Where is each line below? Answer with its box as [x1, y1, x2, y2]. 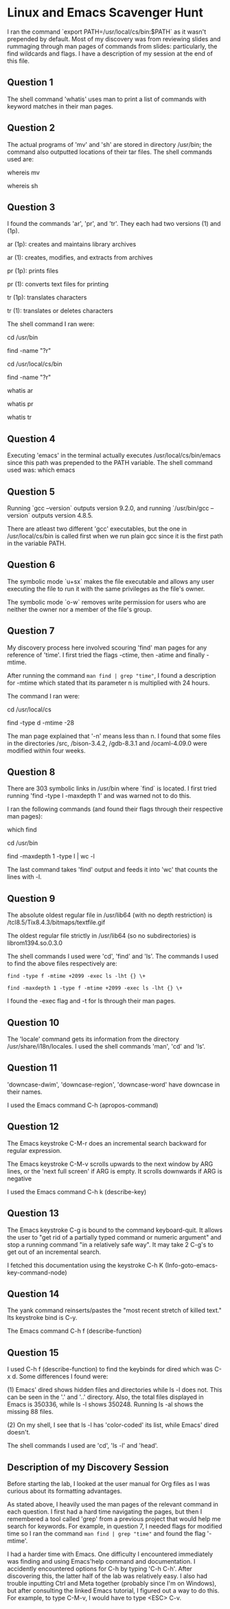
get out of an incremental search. [7, 1248, 102, 1256]
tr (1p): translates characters [7, 293, 87, 301]
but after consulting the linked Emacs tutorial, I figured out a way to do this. [7, 1586, 220, 1595]
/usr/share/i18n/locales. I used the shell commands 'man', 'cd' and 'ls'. [7, 1042, 206, 1051]
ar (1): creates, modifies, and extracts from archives [7, 253, 153, 262]
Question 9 [7, 893, 56, 904]
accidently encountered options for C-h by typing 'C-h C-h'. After [7, 1564, 192, 1573]
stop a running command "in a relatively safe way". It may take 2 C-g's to [7, 1240, 214, 1248]
